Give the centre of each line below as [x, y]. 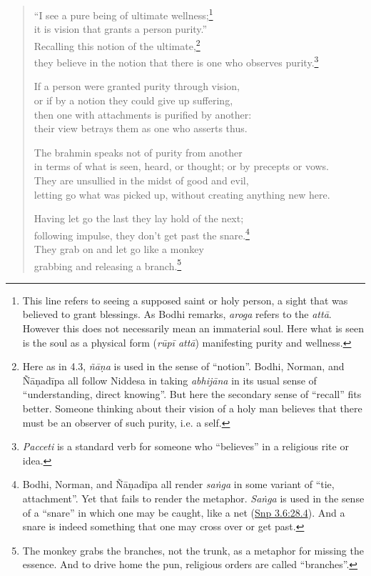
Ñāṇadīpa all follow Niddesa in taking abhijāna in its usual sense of [169, 380]
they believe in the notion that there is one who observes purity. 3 [176, 61]
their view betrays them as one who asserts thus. [141, 128]
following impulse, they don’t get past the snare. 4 [142, 234]
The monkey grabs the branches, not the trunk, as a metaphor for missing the [193, 550]
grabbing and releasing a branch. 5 [108, 264]
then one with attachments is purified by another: [143, 114]
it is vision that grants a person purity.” [121, 29]
